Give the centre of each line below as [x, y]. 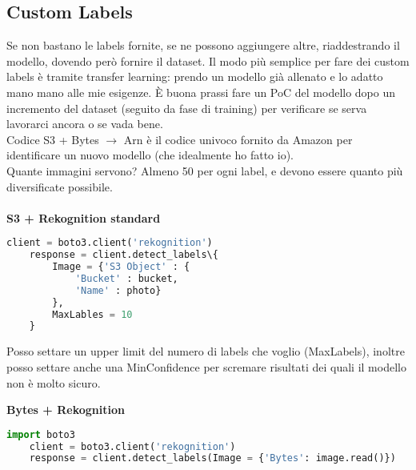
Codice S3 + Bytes [53, 139]
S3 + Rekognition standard [84, 217]
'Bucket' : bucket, [126, 278]
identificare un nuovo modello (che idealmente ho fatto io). [150, 155]
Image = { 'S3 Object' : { [121, 267]
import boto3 [41, 434]
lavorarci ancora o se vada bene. [85, 124]
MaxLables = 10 [92, 314]
